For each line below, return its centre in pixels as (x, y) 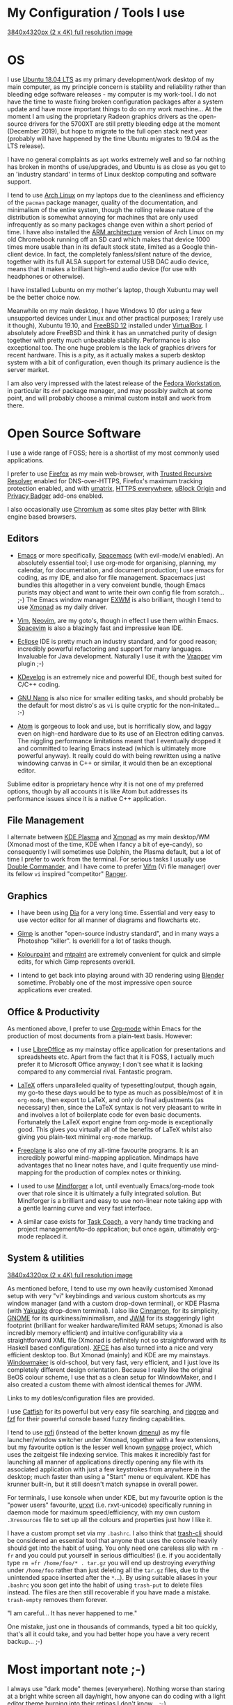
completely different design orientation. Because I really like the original (110, 1369)
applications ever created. (55, 990)
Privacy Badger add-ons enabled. (55, 496)
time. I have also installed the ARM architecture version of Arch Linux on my (115, 232)
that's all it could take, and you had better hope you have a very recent (109, 1634)
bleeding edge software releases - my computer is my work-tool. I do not (112, 94)
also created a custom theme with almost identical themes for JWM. (105, 1384)
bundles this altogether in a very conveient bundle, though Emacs (111, 585)
